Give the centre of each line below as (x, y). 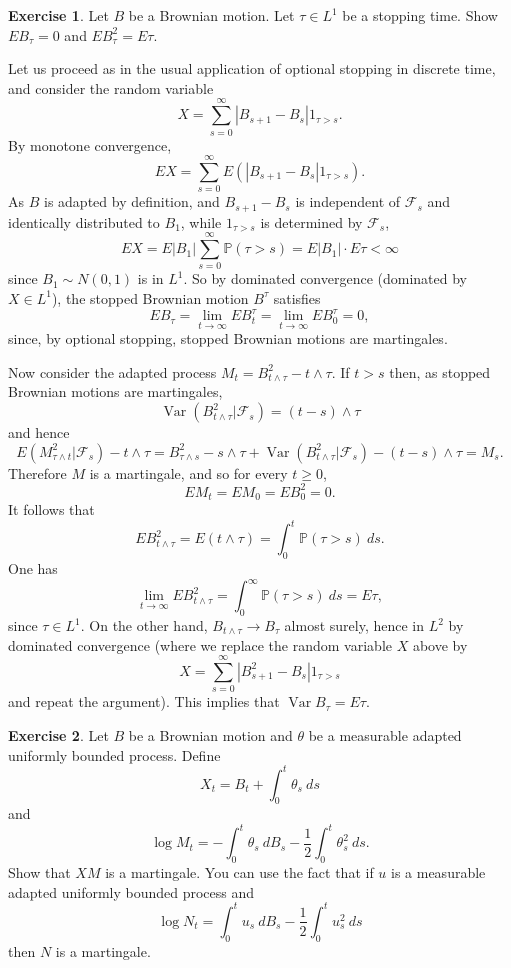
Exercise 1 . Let (58, 15)
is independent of (348, 201)
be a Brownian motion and (210, 734)
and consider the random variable (111, 87)
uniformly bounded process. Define (114, 754)
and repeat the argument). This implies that (144, 701)
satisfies (297, 297)
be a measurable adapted (385, 734)
